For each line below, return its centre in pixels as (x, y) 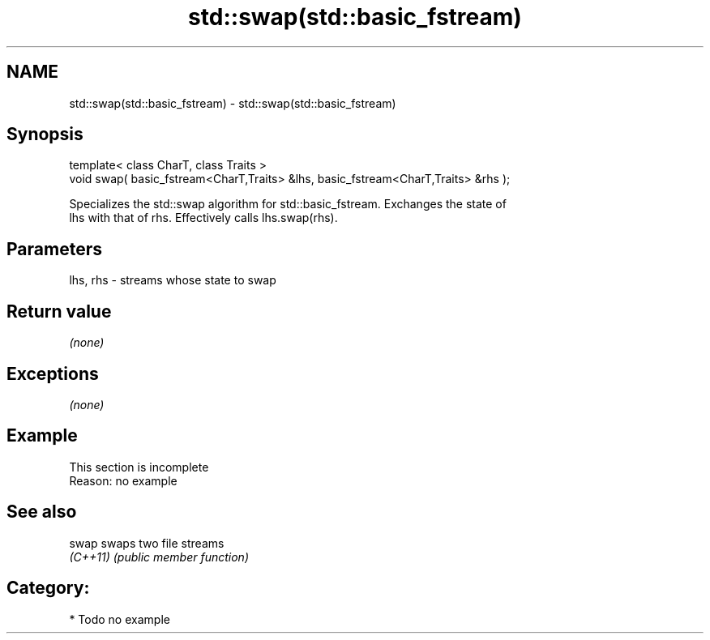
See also (42, 512)
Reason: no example (123, 480)
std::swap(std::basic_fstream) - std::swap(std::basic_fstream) (233, 103)
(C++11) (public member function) (159, 557)
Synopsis (45, 134)
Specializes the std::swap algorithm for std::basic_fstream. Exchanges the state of (288, 204)
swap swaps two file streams (147, 543)
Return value (59, 311)
